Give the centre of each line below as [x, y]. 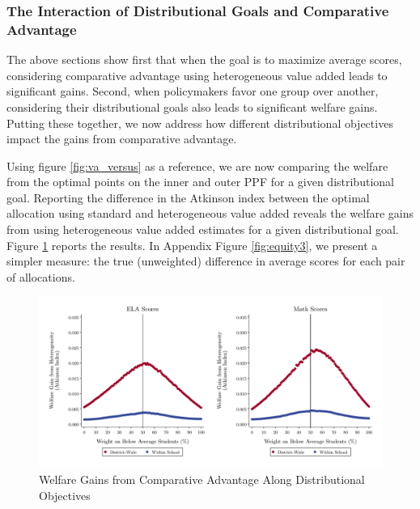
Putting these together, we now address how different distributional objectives [200, 123]
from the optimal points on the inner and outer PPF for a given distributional [200, 182]
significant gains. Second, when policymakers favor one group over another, [193, 91]
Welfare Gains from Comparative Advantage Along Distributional [202, 479]
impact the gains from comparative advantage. [122, 139]
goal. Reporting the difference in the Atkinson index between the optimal [188, 197]
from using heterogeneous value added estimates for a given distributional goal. [203, 229]
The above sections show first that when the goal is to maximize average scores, [204, 59]
